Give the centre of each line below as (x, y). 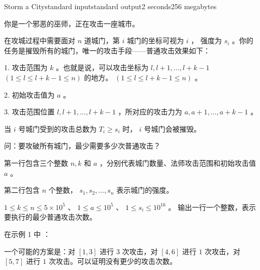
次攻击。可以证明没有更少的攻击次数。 (112, 261)
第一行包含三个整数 (36, 162)
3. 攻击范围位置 (29, 112)
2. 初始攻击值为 (29, 94)
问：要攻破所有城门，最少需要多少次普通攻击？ (82, 146)
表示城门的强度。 (145, 190)
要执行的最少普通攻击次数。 (50, 217)
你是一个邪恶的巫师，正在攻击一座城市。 (72, 23)
